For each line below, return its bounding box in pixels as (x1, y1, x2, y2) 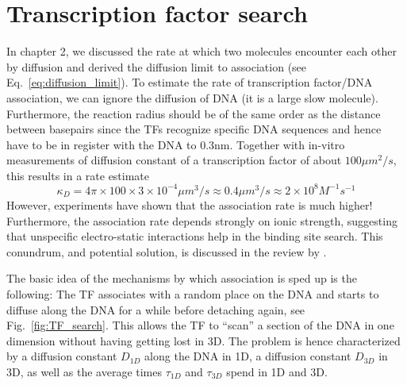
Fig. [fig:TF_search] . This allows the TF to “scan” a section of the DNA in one (6, 317, 394, 333)
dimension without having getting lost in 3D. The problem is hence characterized (6, 332, 401, 348)
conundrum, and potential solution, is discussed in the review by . (6, 243, 327, 260)
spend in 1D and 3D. (226, 363, 328, 379)
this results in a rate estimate (6, 167, 150, 183)
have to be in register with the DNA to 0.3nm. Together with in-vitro (6, 136, 345, 152)
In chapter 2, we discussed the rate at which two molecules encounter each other (6, 43, 397, 60)
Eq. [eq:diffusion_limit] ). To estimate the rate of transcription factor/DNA (6, 74, 373, 90)
